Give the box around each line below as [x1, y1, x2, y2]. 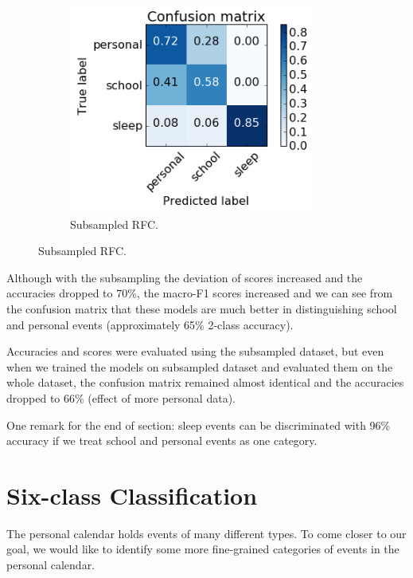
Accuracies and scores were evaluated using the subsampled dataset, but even [6, 343, 384, 360]
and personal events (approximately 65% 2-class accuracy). [6, 316, 294, 332]
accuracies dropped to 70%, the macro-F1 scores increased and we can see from [6, 285, 393, 301]
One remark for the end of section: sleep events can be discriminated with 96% [6, 416, 391, 433]
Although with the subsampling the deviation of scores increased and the [6, 269, 363, 285]
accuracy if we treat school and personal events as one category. [6, 432, 318, 449]
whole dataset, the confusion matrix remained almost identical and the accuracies [6, 374, 404, 391]
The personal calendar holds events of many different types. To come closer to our [6, 525, 407, 541]
